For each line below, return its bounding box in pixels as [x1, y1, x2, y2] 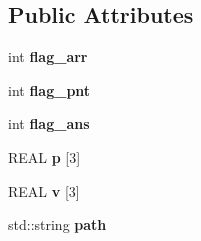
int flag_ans [8, 113, 90, 134]
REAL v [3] [8, 180, 80, 201]
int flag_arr [8, 46, 88, 67]
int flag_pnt [8, 79, 91, 100]
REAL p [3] [8, 146, 81, 167]
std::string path [8, 214, 107, 235]
